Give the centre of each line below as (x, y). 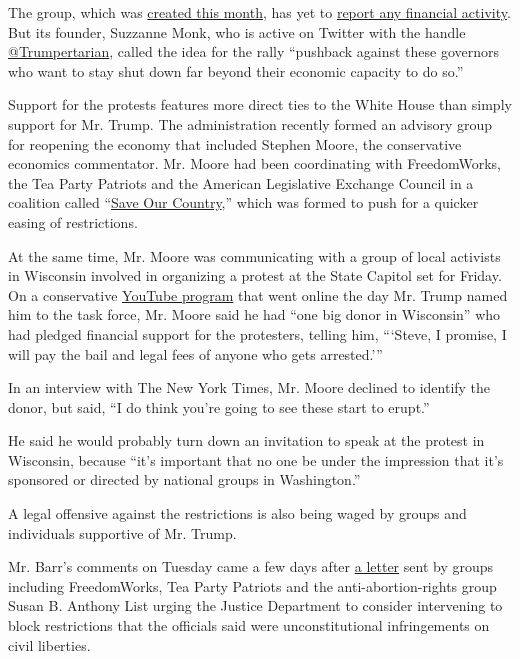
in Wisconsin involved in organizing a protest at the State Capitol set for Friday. (255, 275)
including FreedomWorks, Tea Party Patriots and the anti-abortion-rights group (252, 585)
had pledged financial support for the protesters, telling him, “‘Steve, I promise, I (257, 333)
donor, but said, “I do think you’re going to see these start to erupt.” (219, 406)
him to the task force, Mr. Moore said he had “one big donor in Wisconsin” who (254, 314)
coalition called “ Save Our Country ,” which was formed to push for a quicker (243, 202)
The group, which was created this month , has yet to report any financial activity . (259, 12)
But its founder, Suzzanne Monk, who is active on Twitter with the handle (237, 31)
